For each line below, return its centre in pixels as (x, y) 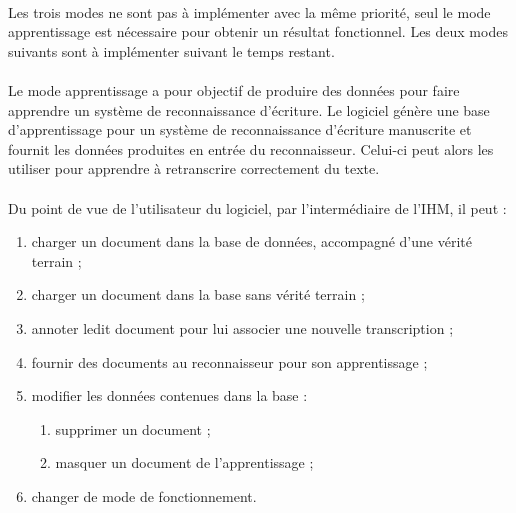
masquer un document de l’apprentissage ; (184, 462)
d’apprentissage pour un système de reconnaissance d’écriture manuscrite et (240, 129)
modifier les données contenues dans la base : (169, 395)
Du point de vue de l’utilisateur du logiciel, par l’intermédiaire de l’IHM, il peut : (257, 207)
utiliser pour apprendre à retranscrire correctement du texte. (194, 168)
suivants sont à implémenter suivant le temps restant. (171, 50)
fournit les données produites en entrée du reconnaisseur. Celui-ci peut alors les (251, 148)
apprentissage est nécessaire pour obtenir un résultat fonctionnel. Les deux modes (258, 31)
